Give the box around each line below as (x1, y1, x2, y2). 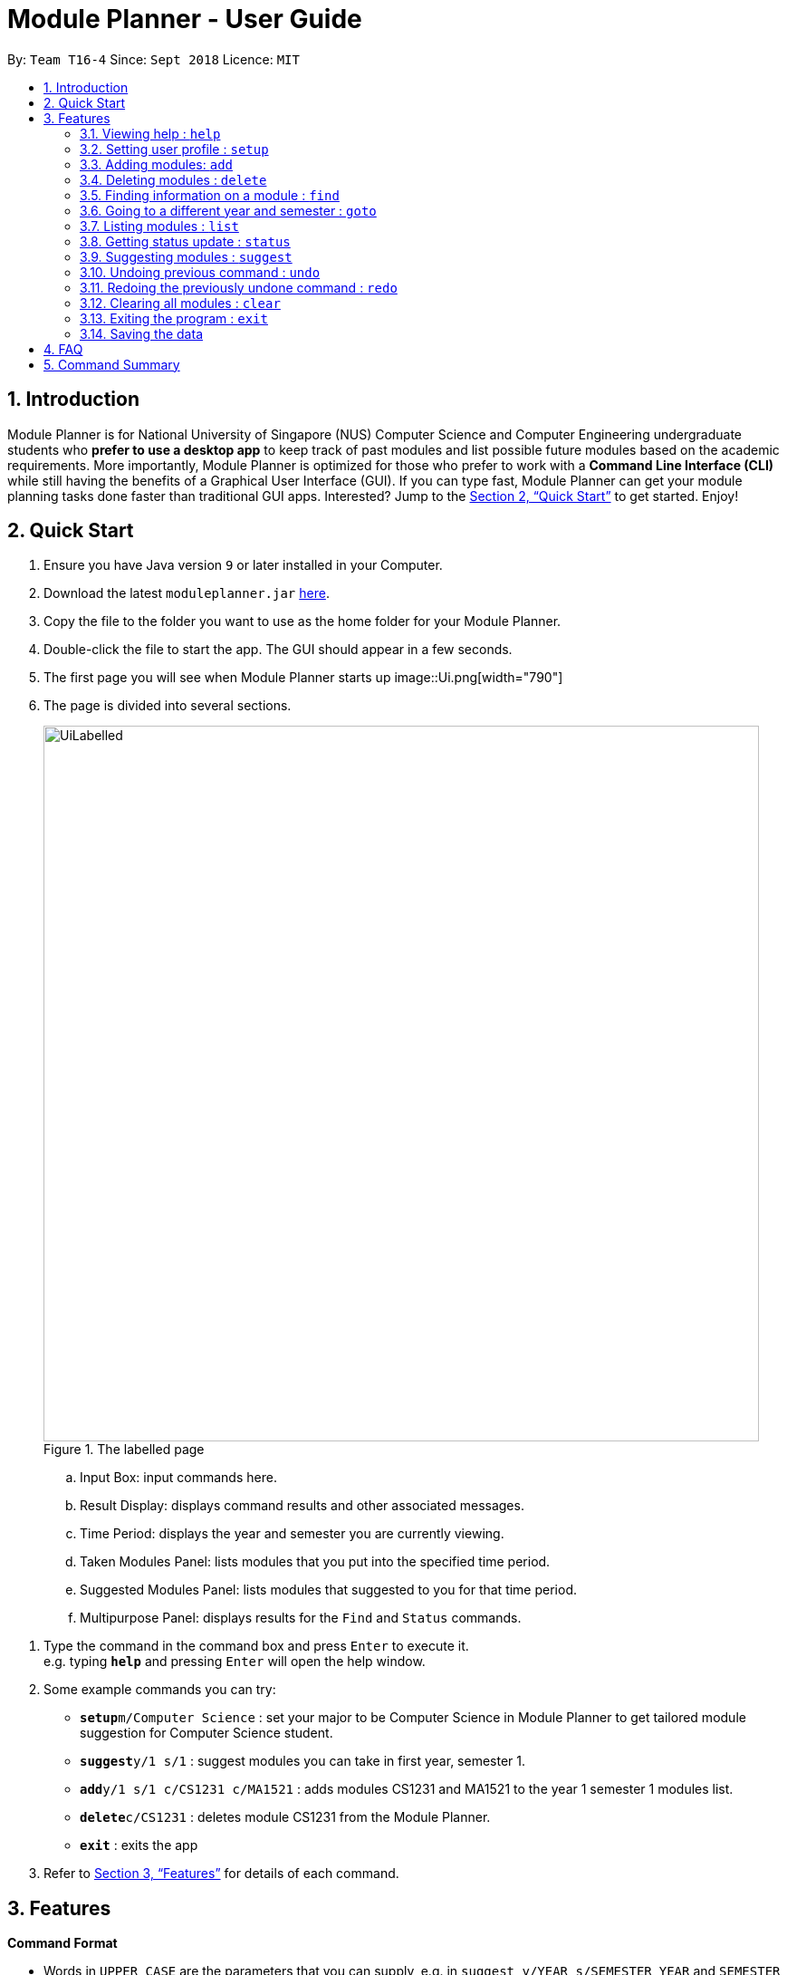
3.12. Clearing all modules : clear (80, 294, 281, 311)
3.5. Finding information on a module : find (80, 187, 340, 203)
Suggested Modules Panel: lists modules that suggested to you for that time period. (80, 1582, 578, 1598)
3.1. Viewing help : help (80, 125, 221, 141)
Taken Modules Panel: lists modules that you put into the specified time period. (80, 1554, 551, 1570)
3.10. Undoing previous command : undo (80, 264, 321, 280)
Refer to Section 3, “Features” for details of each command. (43, 1865, 399, 1882)
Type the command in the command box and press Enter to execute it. (43, 1638, 469, 1654)
